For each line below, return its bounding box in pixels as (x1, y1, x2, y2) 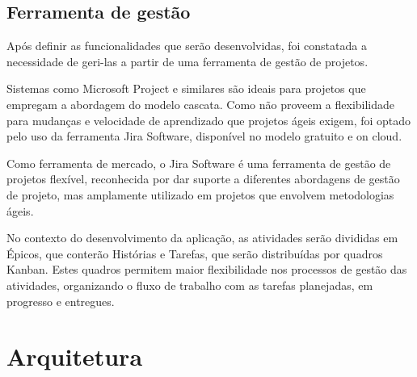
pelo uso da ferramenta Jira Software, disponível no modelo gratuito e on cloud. (6, 128, 402, 145)
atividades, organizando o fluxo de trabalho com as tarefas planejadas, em (6, 276, 373, 293)
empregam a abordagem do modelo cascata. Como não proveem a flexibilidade (6, 95, 395, 112)
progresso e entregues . (6, 292, 115, 309)
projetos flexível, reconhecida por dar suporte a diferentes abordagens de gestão (6, 170, 400, 187)
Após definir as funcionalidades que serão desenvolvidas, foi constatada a (6, 37, 367, 54)
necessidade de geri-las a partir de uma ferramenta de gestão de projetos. (6, 52, 369, 69)
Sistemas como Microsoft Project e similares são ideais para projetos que (6, 80, 366, 97)
